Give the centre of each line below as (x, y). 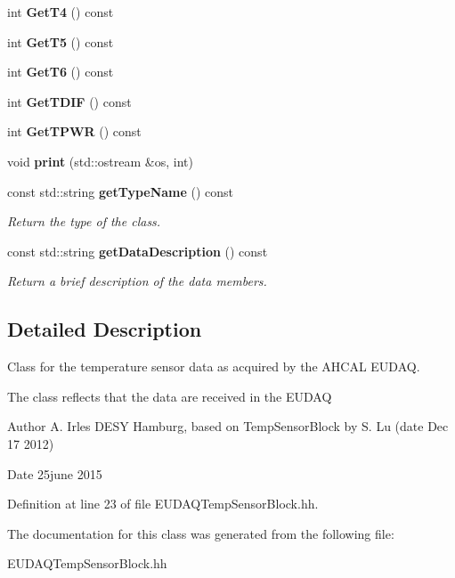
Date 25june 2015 (55, 473)
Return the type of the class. (84, 221)
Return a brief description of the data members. (137, 281)
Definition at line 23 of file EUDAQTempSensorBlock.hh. (163, 504)
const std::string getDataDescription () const (138, 251)
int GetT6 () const (61, 72)
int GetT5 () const (61, 41)
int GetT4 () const (61, 12)
